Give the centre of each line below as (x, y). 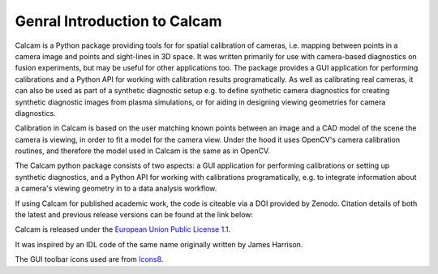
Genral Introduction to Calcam (118, 21)
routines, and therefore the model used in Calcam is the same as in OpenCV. (143, 151)
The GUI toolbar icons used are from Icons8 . (89, 259)
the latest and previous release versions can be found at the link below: (134, 215)
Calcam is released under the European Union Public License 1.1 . (123, 229)
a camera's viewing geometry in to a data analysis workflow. (116, 188)
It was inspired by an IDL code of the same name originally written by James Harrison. (159, 244)
